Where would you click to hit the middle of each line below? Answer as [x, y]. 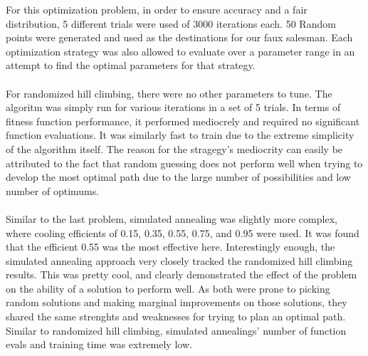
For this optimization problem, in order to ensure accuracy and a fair [157, 9]
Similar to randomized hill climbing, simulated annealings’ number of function [176, 330]
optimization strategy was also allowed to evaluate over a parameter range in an [180, 51]
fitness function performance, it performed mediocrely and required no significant [183, 121]
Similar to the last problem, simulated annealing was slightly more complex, [172, 218]
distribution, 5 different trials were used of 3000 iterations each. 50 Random [171, 23]
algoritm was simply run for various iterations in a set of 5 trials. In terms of [173, 107]
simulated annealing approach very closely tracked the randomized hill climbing [179, 260]
